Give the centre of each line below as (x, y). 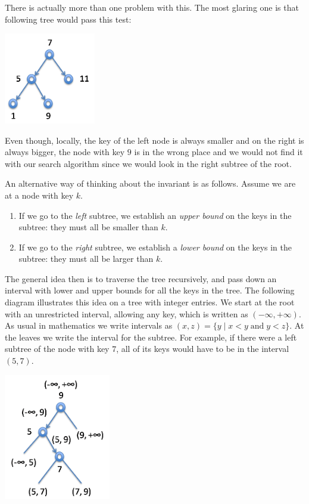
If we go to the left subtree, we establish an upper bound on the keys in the (155, 215)
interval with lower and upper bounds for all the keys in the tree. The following (150, 290)
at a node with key (39, 195)
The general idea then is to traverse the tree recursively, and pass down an (141, 278)
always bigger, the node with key (65, 152)
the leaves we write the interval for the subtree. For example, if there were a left (151, 337)
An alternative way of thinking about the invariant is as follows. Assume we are (150, 183)
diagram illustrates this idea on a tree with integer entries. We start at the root (150, 302)
